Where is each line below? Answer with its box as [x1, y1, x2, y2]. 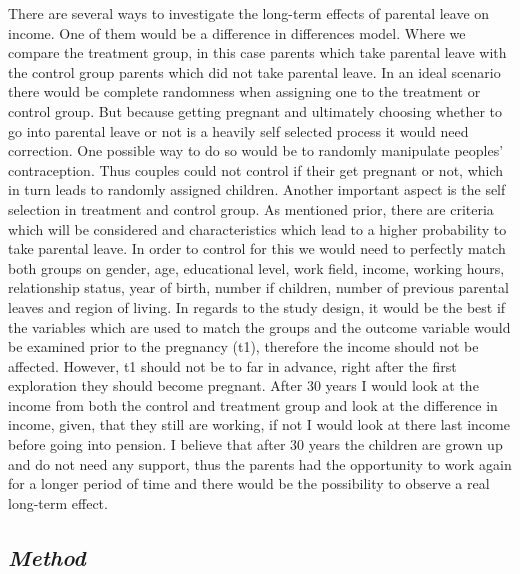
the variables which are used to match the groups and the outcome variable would [8, 316, 511, 337]
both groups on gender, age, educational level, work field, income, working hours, [8, 257, 505, 278]
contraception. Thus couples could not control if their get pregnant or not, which [8, 159, 504, 180]
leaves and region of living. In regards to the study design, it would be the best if [8, 296, 506, 317]
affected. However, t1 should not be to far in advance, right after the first [8, 355, 457, 376]
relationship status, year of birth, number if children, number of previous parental [8, 277, 509, 298]
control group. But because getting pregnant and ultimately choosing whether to [8, 100, 503, 121]
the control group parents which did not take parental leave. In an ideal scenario [8, 61, 501, 82]
